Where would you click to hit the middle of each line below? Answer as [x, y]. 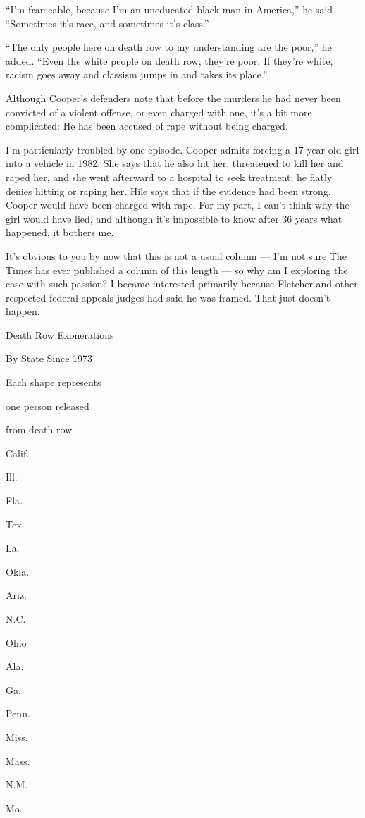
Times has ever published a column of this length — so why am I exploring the [177, 269]
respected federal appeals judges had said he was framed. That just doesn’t [168, 297]
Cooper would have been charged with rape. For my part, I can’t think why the [178, 205]
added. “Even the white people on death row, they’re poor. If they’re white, [169, 60]
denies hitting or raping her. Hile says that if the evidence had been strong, [168, 191]
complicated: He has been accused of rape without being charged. [147, 126]
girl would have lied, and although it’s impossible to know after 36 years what [174, 218]
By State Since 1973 [49, 358]
